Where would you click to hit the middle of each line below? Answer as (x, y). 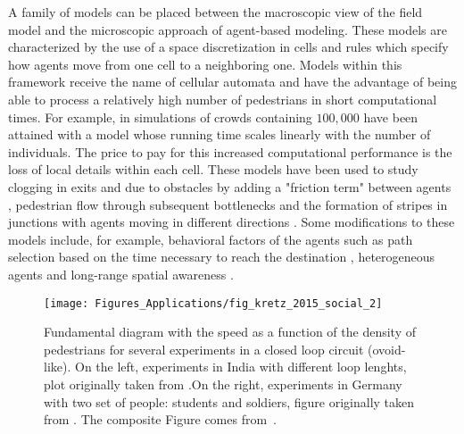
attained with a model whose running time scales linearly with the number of (220, 134)
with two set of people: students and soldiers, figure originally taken (229, 401)
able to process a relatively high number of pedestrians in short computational (223, 99)
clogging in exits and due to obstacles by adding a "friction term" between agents (230, 186)
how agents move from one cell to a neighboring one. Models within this (205, 64)
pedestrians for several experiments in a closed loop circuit (204, 349)
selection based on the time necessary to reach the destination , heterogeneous (222, 257)
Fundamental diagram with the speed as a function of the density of (230, 332)
